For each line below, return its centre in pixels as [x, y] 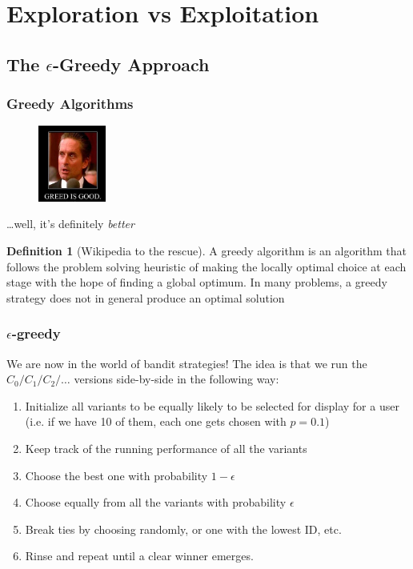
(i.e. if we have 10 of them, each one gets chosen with [156, 421]
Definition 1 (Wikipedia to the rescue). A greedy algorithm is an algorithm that [207, 251]
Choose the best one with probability [116, 475]
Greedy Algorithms [70, 104]
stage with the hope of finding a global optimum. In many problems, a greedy [197, 282]
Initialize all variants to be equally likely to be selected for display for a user [212, 405]
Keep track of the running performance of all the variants [166, 449]
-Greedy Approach [131, 64]
